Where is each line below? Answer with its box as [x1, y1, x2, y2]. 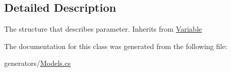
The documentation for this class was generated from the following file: [4, 40, 227, 51]
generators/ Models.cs [4, 58, 71, 68]
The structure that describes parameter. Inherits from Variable [4, 23, 202, 34]
